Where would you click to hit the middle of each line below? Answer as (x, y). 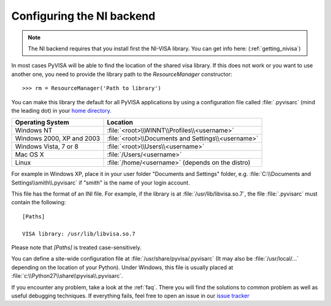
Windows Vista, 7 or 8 (47, 147)
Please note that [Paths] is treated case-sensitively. (76, 248)
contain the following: (39, 202)
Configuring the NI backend (83, 16)
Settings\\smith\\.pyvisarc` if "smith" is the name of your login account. (101, 182)
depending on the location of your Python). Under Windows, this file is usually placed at (122, 267)
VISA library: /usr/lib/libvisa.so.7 (79, 234)
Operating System (42, 123)
